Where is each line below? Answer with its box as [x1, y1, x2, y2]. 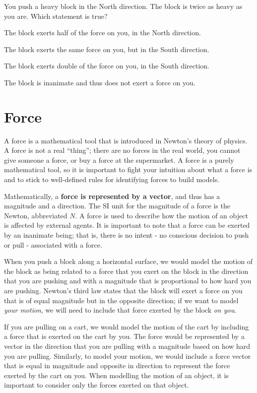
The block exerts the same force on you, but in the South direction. [4, 44, 209, 54]
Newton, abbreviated [4, 210, 67, 220]
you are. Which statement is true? [4, 10, 108, 21]
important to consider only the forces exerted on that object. [4, 380, 189, 390]
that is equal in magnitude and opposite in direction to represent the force [4, 360, 230, 371]
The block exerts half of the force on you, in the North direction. [4, 27, 201, 38]
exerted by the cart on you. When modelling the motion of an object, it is [4, 370, 229, 380]
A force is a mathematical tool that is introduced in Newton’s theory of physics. [4, 135, 248, 145]
